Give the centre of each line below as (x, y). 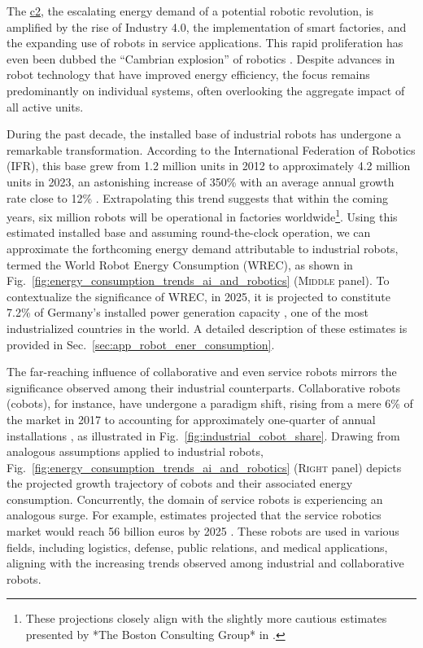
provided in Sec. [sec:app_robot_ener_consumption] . (141, 344)
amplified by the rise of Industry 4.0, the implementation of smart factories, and (207, 26)
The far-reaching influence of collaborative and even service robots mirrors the (202, 372)
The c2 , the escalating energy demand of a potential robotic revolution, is (190, 11)
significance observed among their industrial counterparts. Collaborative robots (204, 387)
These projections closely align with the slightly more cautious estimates (206, 618)
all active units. (45, 106)
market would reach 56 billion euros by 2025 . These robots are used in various (203, 531)
